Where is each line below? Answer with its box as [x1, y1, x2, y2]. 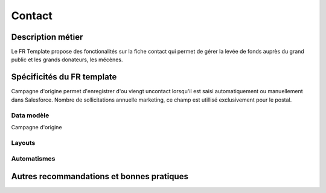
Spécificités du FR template [11, 72, 117, 82]
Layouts [11, 138, 36, 147]
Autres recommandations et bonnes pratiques [11, 171, 188, 182]
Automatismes [11, 155, 56, 163]
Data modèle [11, 111, 50, 120]
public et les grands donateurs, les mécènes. [11, 56, 123, 63]
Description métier [11, 32, 83, 42]
